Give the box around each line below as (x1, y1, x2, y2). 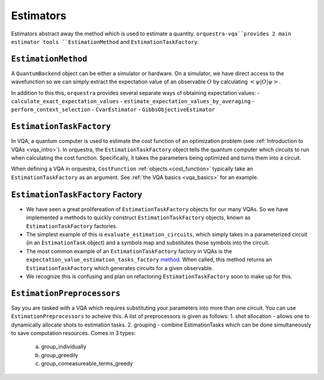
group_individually (41, 343, 87, 351)
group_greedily (41, 351, 79, 358)
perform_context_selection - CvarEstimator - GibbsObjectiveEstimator (11, 106, 215, 113)
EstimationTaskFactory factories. (26, 222, 118, 229)
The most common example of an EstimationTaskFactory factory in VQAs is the (26, 247, 232, 255)
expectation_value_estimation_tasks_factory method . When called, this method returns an (26, 256, 272, 264)
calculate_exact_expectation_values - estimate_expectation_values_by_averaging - (11, 98, 255, 105)
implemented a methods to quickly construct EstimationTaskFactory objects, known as (26, 214, 251, 222)
